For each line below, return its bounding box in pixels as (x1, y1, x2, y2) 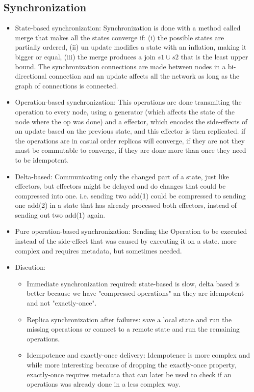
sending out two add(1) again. (15, 209, 105, 220)
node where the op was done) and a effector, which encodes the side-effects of (15, 116, 248, 126)
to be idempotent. (15, 154, 69, 165)
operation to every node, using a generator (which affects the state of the (15, 106, 235, 116)
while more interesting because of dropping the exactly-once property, (26, 360, 236, 370)
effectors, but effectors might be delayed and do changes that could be (15, 181, 226, 191)
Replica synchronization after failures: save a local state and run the (26, 314, 232, 324)
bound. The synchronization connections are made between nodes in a (15, 61, 226, 71)
